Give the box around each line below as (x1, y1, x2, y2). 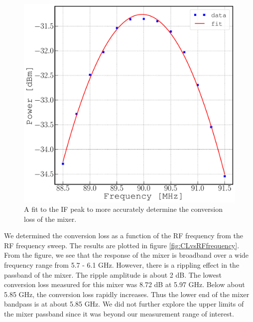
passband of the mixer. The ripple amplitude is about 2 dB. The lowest (4, 269, 222, 280)
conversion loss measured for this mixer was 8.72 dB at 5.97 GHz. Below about (4, 279, 245, 290)
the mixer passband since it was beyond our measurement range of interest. (4, 309, 234, 319)
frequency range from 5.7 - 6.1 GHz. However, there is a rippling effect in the (4, 260, 240, 270)
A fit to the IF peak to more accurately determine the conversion (24, 204, 223, 214)
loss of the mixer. (24, 213, 77, 224)
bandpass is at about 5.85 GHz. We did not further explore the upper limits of (4, 299, 244, 309)
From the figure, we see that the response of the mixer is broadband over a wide (4, 250, 249, 260)
